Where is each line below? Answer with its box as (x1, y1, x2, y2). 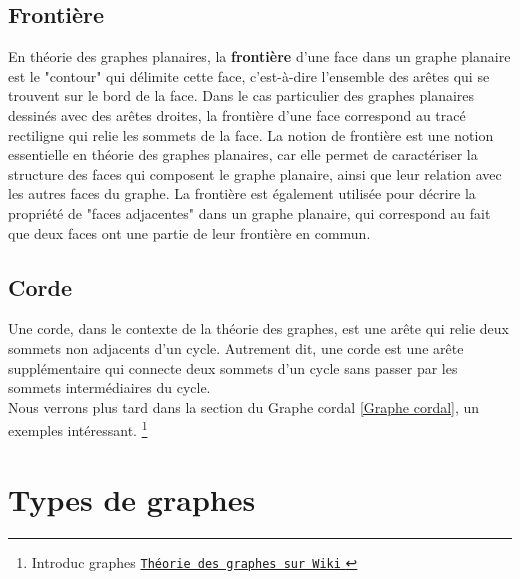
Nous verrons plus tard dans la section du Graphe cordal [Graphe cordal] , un (8, 396, 480, 417)
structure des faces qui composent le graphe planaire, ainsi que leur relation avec (8, 163, 502, 184)
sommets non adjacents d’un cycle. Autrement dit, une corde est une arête (8, 337, 464, 358)
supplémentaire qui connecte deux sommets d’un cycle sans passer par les (8, 357, 458, 378)
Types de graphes (8, 478, 256, 519)
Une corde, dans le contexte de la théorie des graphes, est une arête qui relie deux (8, 318, 509, 339)
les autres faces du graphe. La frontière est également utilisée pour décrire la (8, 183, 476, 204)
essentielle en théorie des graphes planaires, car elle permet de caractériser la (8, 144, 478, 165)
